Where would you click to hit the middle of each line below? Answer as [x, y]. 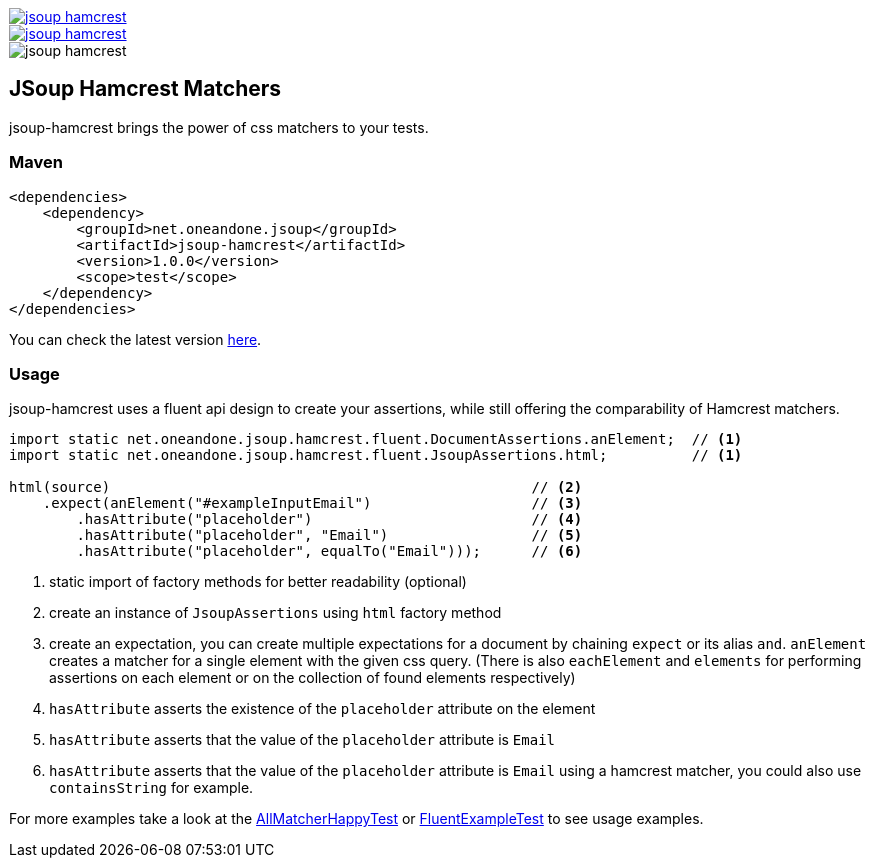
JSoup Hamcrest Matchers [145, 89]
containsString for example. [151, 788]
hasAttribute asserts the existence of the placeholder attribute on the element [322, 709]
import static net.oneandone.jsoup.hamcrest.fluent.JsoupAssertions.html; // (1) [376, 455]
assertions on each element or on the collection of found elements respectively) [312, 678]
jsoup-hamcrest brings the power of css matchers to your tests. [219, 127]
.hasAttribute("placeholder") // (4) [329, 519]
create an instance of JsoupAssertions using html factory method [275, 613]
